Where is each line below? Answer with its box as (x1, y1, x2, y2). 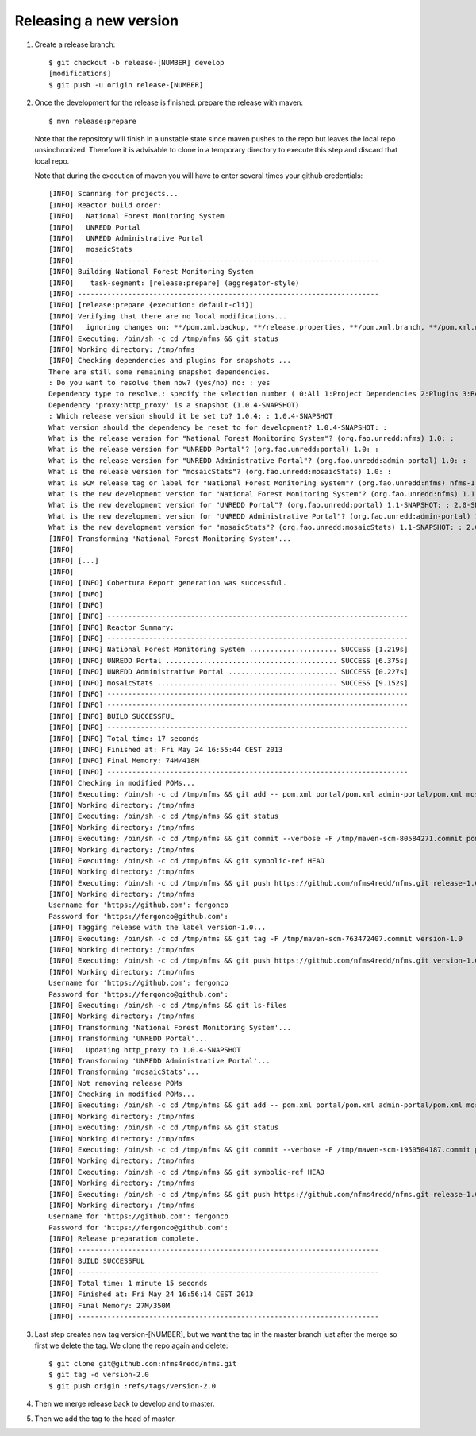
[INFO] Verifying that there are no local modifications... (48, 311, 287, 321)
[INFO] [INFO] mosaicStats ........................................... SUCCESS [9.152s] (48, 678, 409, 687)
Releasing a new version (14, 12, 178, 29)
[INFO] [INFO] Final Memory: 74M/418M (48, 756, 200, 766)
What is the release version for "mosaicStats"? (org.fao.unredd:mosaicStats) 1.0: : (48, 467, 392, 477)
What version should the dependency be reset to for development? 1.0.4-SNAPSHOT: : (48, 423, 388, 432)
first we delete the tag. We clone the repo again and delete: (34, 1341, 228, 1350)
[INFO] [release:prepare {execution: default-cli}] (48, 300, 254, 310)
